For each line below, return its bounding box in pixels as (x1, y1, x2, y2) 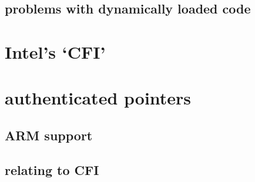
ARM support (5, 126, 93, 144)
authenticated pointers (5, 86, 192, 110)
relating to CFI (5, 160, 99, 178)
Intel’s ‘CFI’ (5, 39, 106, 63)
